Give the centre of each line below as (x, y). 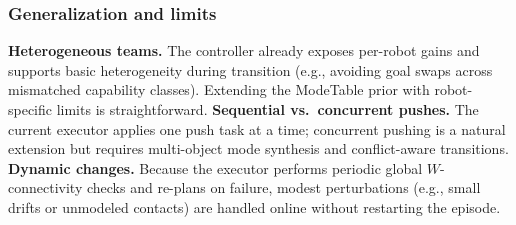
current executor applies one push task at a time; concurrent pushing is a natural (257, 128)
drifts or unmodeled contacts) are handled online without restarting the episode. (254, 206)
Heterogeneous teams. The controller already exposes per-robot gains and (244, 50)
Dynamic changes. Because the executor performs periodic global (215, 167)
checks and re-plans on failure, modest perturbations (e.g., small (283, 187)
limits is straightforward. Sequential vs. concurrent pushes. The (267, 109)
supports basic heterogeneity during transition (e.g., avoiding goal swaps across (250, 69)
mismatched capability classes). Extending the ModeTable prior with (219, 89)
